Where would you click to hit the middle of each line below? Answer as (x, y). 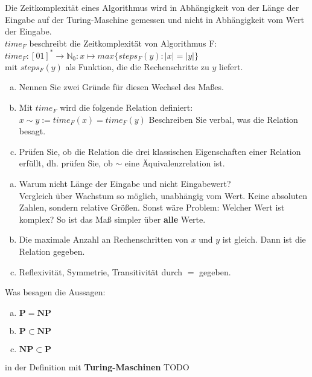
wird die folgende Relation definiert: (126, 107)
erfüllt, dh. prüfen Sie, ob (66, 163)
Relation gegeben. (52, 251)
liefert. (231, 66)
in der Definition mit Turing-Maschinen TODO (97, 366)
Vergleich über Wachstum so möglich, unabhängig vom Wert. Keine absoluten (163, 195)
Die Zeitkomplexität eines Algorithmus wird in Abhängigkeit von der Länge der (152, 7)
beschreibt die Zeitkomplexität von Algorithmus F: (123, 43)
